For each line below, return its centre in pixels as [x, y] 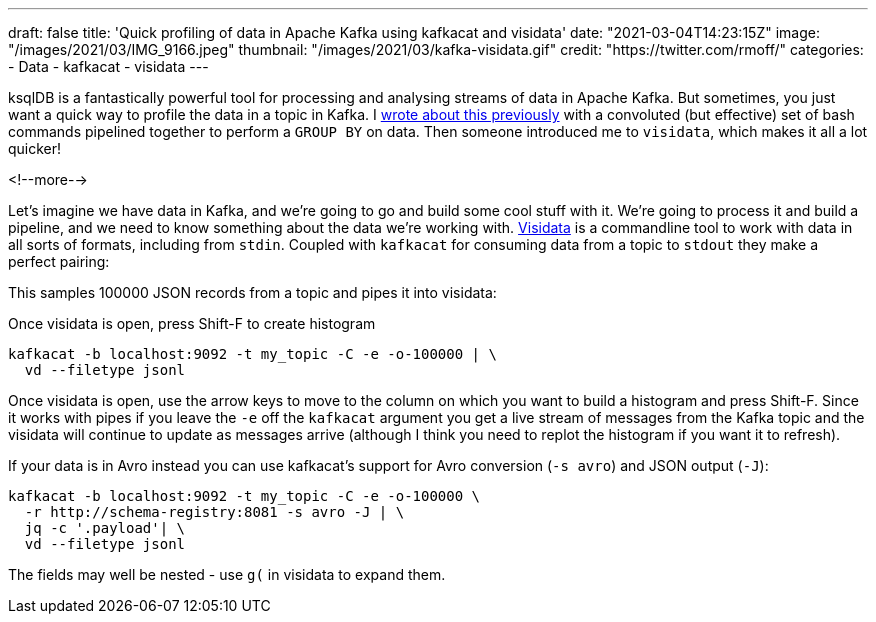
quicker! [35, 148]
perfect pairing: [59, 261]
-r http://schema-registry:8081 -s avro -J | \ [214, 512]
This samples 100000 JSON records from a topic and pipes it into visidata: [252, 292]
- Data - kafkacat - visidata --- [108, 66]
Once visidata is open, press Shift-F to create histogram [192, 323]
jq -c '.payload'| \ [105, 528]
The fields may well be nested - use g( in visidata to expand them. [227, 574]
